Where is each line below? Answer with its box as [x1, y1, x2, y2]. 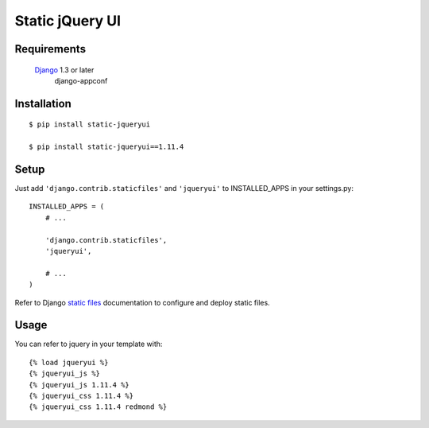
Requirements [14, 42, 87, 56]
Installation [14, 96, 71, 111]
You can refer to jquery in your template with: [14, 339, 163, 349]
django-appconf [54, 76, 108, 85]
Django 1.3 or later [34, 64, 95, 75]
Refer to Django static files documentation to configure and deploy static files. [14, 298, 270, 307]
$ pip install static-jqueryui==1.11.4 [29, 142, 184, 151]
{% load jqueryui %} [29, 358, 109, 367]
